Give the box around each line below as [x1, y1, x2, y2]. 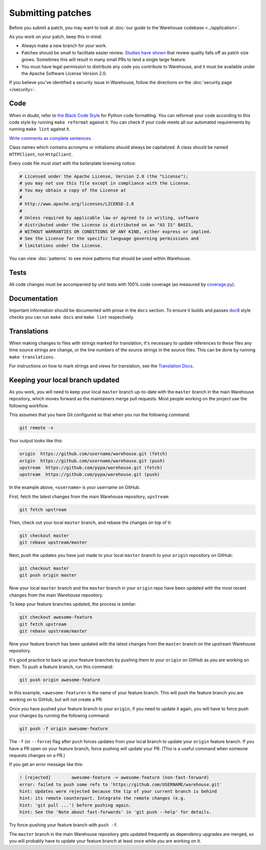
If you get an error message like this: [9, 762, 84, 767]
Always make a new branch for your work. [21, 42, 107, 49]
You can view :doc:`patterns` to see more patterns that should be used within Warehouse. [9, 255, 192, 261]
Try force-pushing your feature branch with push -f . [9, 822, 118, 828]
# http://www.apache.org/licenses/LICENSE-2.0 [19, 201, 134, 207]
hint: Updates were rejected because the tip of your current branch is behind [19, 789, 217, 794]
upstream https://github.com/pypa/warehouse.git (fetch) [19, 465, 163, 470]
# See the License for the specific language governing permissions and [19, 236, 199, 242]
